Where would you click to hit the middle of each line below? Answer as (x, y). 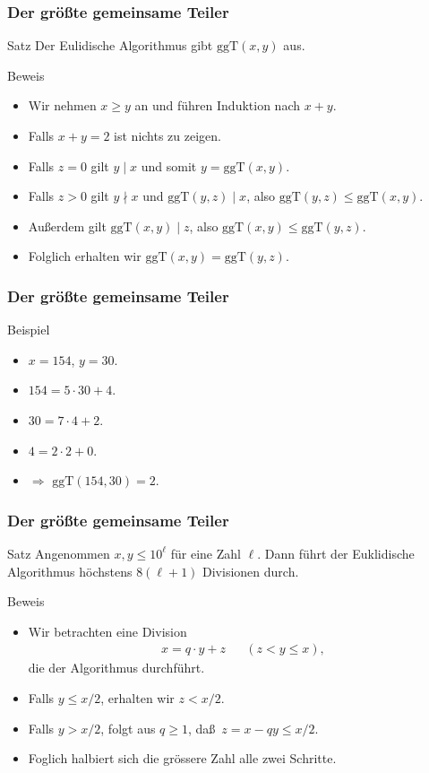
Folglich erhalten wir (85, 256)
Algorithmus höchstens (70, 571)
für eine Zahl (206, 553)
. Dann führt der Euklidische (336, 553)
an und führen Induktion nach (217, 105)
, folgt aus (128, 728)
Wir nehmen (62, 105)
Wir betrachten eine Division (107, 631)
